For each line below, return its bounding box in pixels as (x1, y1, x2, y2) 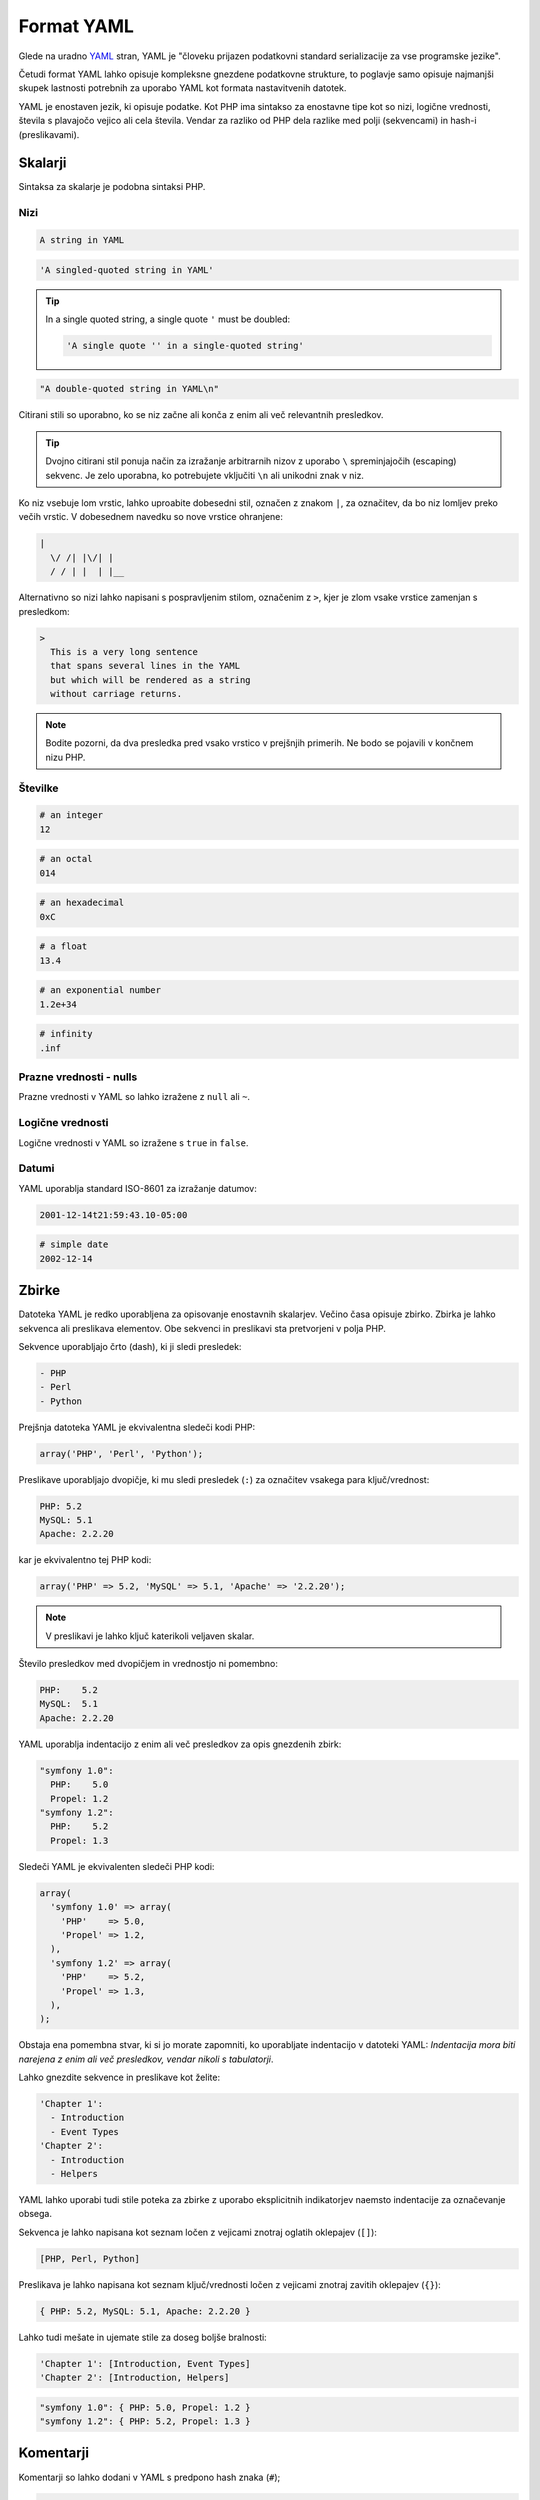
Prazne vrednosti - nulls (18, 1070, 138, 1084)
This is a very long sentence (50, 646, 199, 657)
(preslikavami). (18, 128, 80, 140)
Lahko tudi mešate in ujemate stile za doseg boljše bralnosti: (18, 2331, 267, 2343)
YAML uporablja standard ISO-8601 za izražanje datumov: (18, 1182, 257, 1194)
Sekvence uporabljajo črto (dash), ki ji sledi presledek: (18, 1340, 242, 1352)
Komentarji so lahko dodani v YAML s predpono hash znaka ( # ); (18, 2471, 281, 2483)
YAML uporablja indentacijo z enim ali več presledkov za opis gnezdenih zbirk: (18, 1738, 342, 1750)
